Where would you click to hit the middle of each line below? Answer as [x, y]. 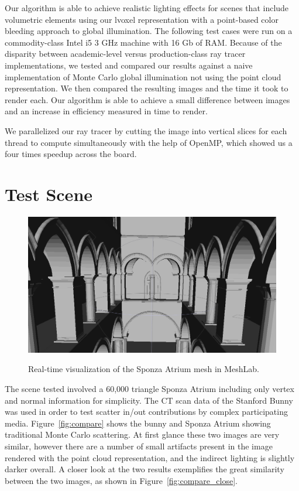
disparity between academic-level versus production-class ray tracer [125, 54]
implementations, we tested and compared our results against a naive [129, 65]
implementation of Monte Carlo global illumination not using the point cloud [143, 76]
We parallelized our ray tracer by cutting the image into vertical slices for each [146, 130]
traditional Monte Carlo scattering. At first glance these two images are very [142, 434]
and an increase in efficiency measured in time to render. [106, 111]
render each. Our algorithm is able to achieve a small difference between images [147, 99]
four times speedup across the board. [71, 154]
